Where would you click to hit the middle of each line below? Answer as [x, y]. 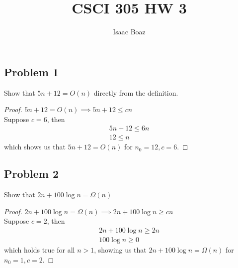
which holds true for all [40, 250]
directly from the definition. [136, 92]
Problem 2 [31, 174]
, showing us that [120, 250]
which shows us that [35, 147]
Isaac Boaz [129, 32]
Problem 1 [31, 71]
